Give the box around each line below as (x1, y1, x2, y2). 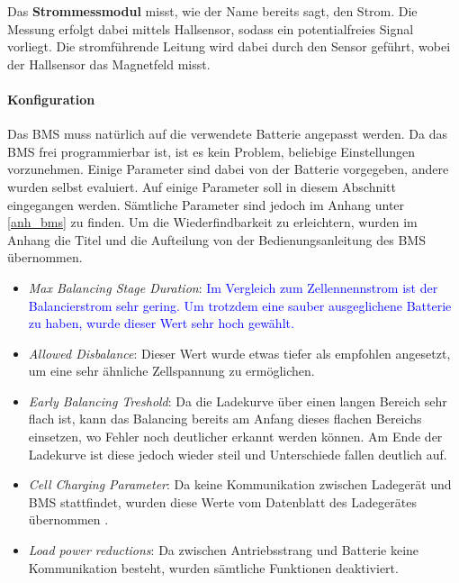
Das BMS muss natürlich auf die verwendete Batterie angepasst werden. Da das (7, 124, 448, 143)
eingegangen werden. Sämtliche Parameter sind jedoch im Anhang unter (7, 195, 405, 214)
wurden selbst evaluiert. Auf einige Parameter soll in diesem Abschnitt (7, 177, 396, 196)
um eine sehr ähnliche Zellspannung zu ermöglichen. (28, 361, 315, 380)
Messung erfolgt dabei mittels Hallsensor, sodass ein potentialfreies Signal (7, 19, 414, 38)
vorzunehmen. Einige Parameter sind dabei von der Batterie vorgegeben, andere (7, 159, 449, 178)
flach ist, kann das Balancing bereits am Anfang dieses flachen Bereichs (28, 409, 422, 428)
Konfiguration (7, 89, 95, 108)
